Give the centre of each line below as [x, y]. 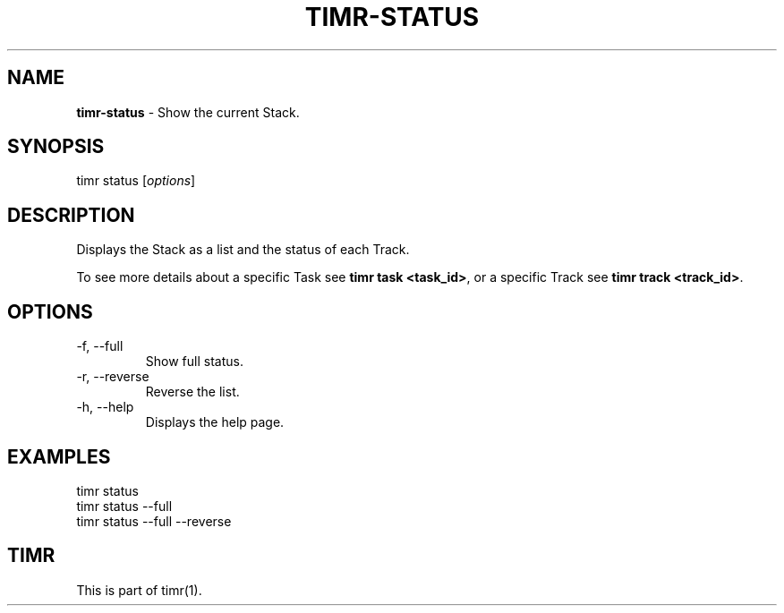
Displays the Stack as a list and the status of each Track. [243, 250]
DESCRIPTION [71, 215]
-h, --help [105, 407]
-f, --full [100, 346]
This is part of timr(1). [139, 590]
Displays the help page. [215, 422]
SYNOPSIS [56, 147]
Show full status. [194, 362]
